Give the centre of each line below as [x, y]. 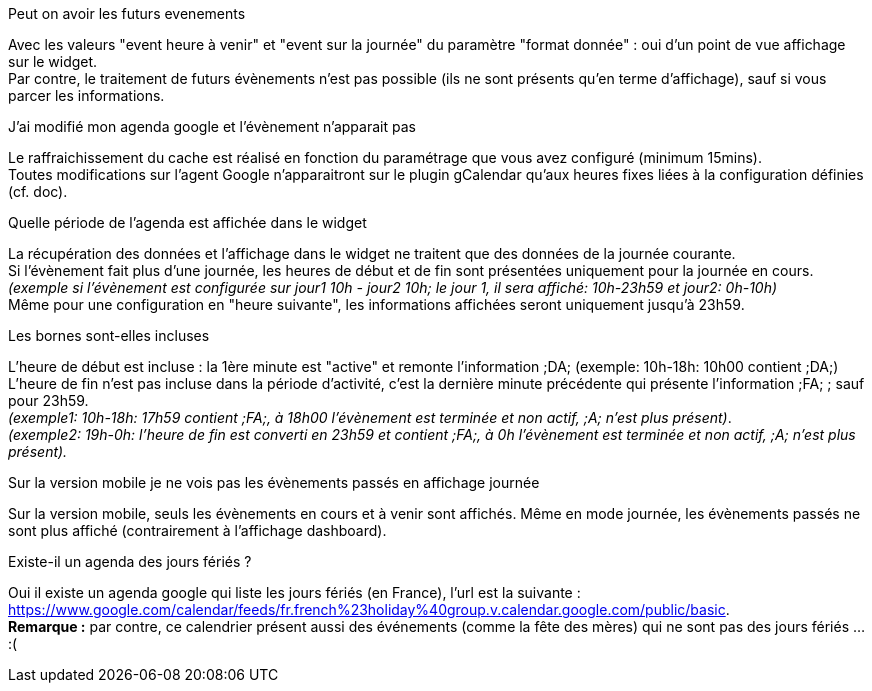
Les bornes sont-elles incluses [109, 335]
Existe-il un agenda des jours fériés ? [130, 561]
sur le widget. [53, 61]
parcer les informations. [86, 95]
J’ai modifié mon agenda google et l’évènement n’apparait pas [212, 126]
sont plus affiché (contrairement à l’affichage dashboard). [197, 530]
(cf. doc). [38, 191]
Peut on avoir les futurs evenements [127, 13]
